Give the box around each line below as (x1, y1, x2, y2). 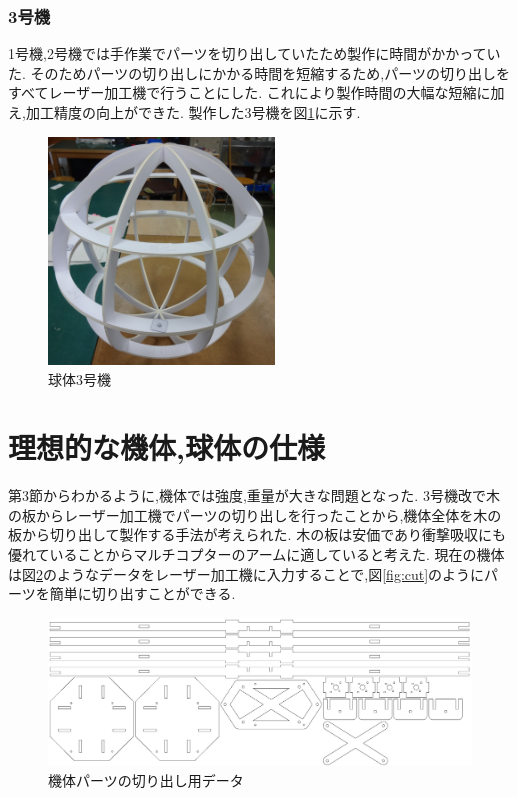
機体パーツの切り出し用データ (48, 770, 244, 791)
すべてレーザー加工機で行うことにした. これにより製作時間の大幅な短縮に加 (8, 82, 505, 103)
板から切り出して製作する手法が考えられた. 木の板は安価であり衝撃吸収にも (8, 524, 506, 545)
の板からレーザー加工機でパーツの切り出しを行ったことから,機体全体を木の (8, 504, 502, 525)
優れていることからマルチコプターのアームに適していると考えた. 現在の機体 (8, 544, 505, 564)
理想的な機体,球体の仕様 (8, 427, 325, 468)
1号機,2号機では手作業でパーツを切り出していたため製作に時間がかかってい (8, 43, 501, 64)
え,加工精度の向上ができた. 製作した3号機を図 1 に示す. (8, 102, 361, 122)
